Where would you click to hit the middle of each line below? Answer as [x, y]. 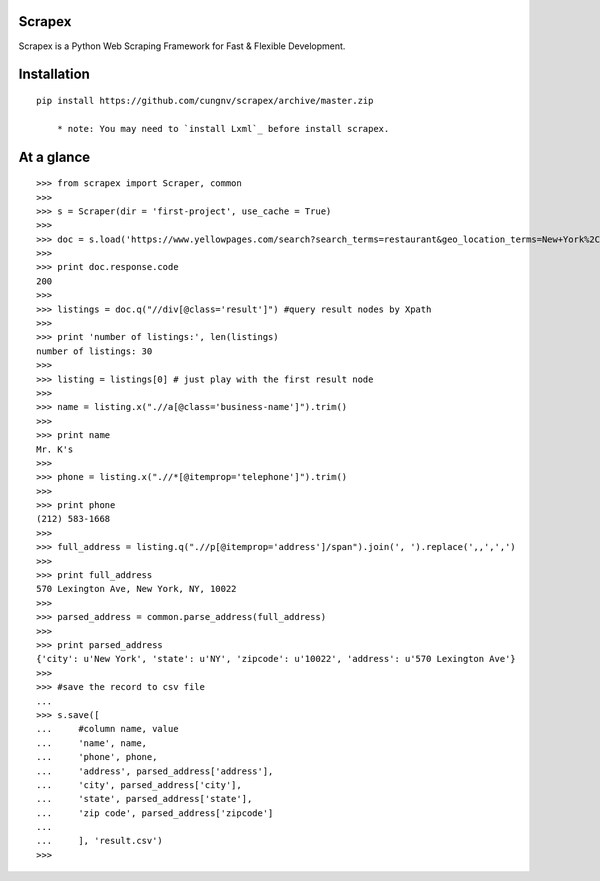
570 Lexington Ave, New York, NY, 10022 [136, 589]
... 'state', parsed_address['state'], [144, 799]
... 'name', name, [92, 743]
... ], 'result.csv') [100, 841]
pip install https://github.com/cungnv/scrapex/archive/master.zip [205, 100]
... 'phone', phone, [97, 757]
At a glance [54, 156]
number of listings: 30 [94, 351]
